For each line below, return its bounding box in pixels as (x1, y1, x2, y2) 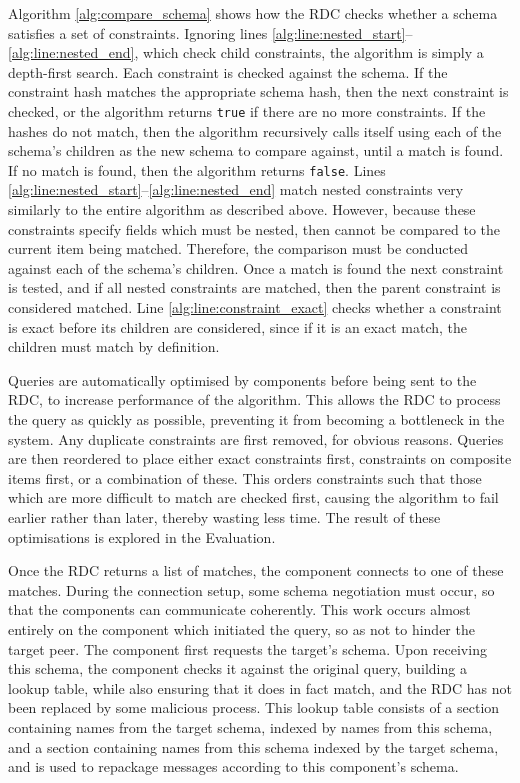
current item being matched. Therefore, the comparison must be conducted (8, 238, 468, 259)
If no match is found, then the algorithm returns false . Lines (8, 159, 386, 180)
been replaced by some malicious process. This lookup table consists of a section (8, 697, 500, 718)
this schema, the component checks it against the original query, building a (8, 658, 467, 679)
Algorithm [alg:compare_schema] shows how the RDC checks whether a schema (8, 3, 498, 23)
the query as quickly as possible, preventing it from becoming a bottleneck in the (8, 409, 505, 429)
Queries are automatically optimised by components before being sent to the (8, 369, 477, 390)
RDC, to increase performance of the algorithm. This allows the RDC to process (8, 389, 501, 410)
